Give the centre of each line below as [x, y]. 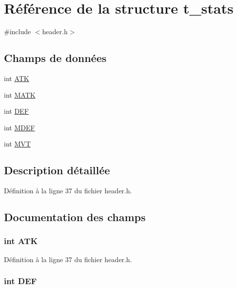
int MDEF [20, 127]
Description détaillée [57, 170]
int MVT [17, 144]
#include [18, 31]
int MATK [20, 94]
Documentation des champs [75, 217]
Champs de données [55, 58]
